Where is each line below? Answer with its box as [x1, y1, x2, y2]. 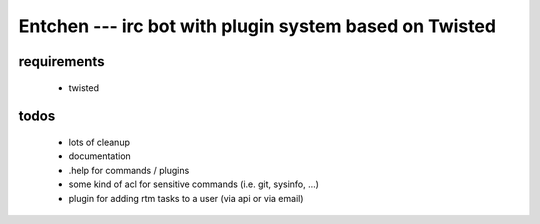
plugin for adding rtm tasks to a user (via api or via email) [68, 192, 304, 204]
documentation [68, 150, 132, 162]
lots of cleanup [68, 136, 130, 148]
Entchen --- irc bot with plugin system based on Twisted [18, 15, 497, 37]
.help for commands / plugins [68, 164, 190, 176]
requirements [18, 53, 105, 70]
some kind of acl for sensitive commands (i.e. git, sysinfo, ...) [68, 178, 320, 190]
